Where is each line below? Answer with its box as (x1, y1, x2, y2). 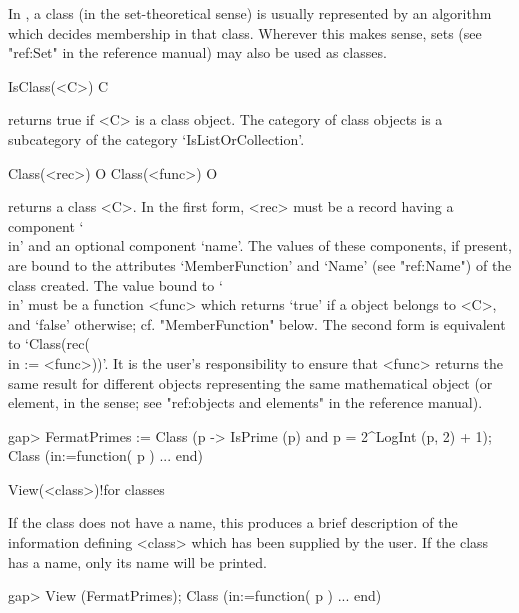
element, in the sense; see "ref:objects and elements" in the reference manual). (8, 392, 483, 413)
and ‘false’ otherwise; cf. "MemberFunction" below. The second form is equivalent (8, 313, 506, 334)
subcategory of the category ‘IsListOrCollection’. (8, 128, 305, 149)
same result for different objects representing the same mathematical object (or (8, 372, 493, 393)
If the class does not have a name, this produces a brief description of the (8, 512, 458, 533)
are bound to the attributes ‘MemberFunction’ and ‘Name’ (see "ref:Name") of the (8, 254, 512, 275)
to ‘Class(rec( (8, 333, 90, 354)
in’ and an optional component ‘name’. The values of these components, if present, (8, 235, 512, 256)
